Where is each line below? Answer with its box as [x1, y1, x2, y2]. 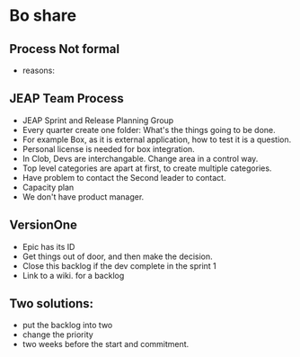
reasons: [22, 65, 56, 76]
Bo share [9, 5, 77, 26]
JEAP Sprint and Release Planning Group [22, 114, 174, 126]
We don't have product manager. [22, 191, 145, 202]
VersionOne [9, 218, 78, 233]
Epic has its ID [22, 241, 75, 252]
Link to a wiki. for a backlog [22, 270, 125, 281]
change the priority [22, 329, 94, 340]
